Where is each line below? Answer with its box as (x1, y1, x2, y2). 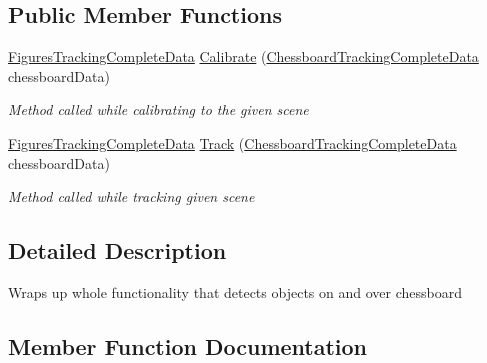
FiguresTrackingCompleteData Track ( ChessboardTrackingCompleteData (8, 132, 457, 153)
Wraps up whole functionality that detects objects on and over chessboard (8, 281, 462, 302)
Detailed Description (8, 235, 227, 266)
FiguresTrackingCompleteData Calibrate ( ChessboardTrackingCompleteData (8, 46, 479, 67)
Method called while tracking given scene (8, 186, 255, 207)
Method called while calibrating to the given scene (8, 99, 309, 120)
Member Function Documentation (8, 330, 368, 361)
